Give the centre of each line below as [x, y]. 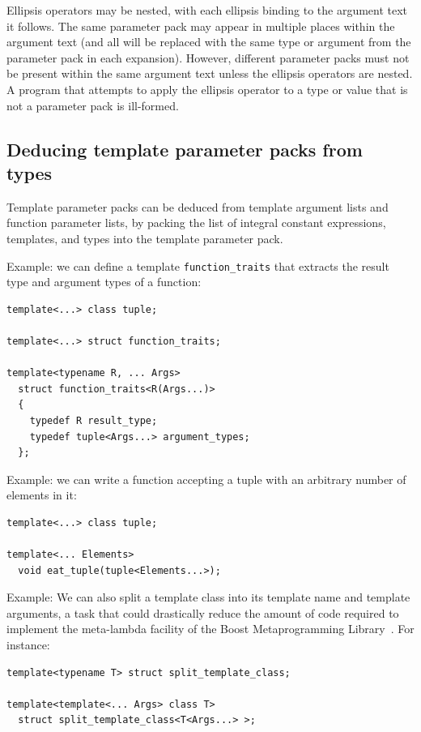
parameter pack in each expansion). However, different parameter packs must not [208, 57]
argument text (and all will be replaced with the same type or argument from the [209, 42]
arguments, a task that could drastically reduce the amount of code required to [203, 612]
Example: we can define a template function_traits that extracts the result [198, 265]
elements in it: [42, 495]
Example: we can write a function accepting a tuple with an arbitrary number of [206, 479]
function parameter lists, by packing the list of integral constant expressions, [196, 223]
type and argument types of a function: [104, 282]
